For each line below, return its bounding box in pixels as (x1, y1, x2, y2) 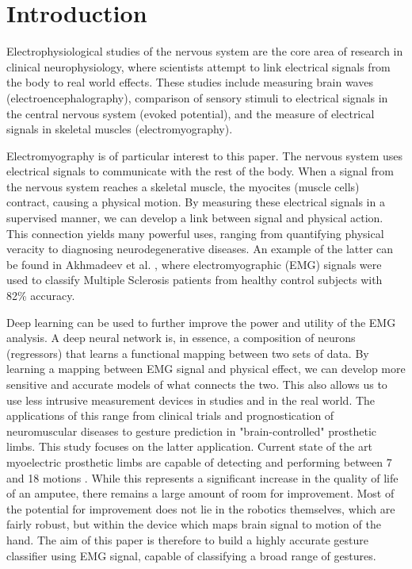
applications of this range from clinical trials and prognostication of (6, 407, 334, 424)
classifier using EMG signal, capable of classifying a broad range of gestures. (6, 547, 376, 563)
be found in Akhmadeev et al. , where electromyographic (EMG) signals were (6, 256, 382, 272)
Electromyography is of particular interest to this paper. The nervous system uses (6, 147, 403, 163)
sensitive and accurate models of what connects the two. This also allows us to (6, 376, 387, 392)
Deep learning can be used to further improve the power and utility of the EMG (6, 313, 396, 330)
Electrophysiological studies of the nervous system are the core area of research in (6, 43, 403, 60)
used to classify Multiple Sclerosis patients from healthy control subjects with (6, 271, 383, 288)
